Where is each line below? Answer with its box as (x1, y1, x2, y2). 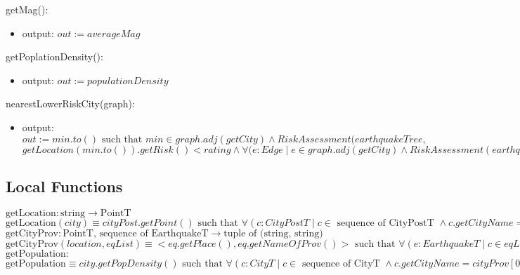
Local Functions (6, 175, 123, 196)
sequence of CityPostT (337, 217, 434, 228)
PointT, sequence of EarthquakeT (63, 228, 209, 239)
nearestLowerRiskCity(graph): (6, 96, 135, 111)
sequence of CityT (301, 258, 380, 269)
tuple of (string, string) (223, 228, 323, 239)
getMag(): (6, 2, 48, 16)
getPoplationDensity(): (6, 49, 103, 64)
